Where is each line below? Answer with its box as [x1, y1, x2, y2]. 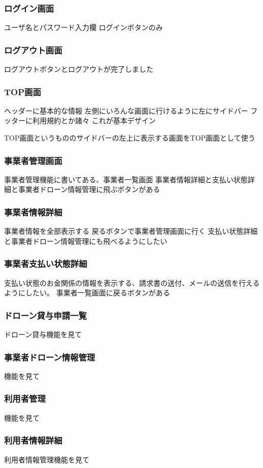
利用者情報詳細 [4, 434, 62, 447]
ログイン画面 [4, 2, 54, 14]
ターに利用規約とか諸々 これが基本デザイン [11, 115, 156, 126]
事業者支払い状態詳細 [4, 257, 87, 270]
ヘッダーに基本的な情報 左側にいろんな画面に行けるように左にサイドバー [4, 105, 248, 116]
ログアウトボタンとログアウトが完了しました [4, 64, 153, 74]
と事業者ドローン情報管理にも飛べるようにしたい [4, 235, 168, 246]
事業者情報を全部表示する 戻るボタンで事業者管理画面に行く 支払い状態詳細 [4, 226, 258, 236]
